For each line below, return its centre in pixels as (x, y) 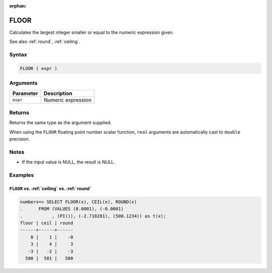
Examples (22, 175)
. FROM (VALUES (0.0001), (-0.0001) (72, 209)
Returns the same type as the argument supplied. (60, 123)
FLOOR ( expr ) (39, 68)
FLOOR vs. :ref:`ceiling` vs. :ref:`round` (50, 188)
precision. (20, 139)
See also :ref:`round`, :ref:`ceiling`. (45, 42)
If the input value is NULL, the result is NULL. (69, 162)
